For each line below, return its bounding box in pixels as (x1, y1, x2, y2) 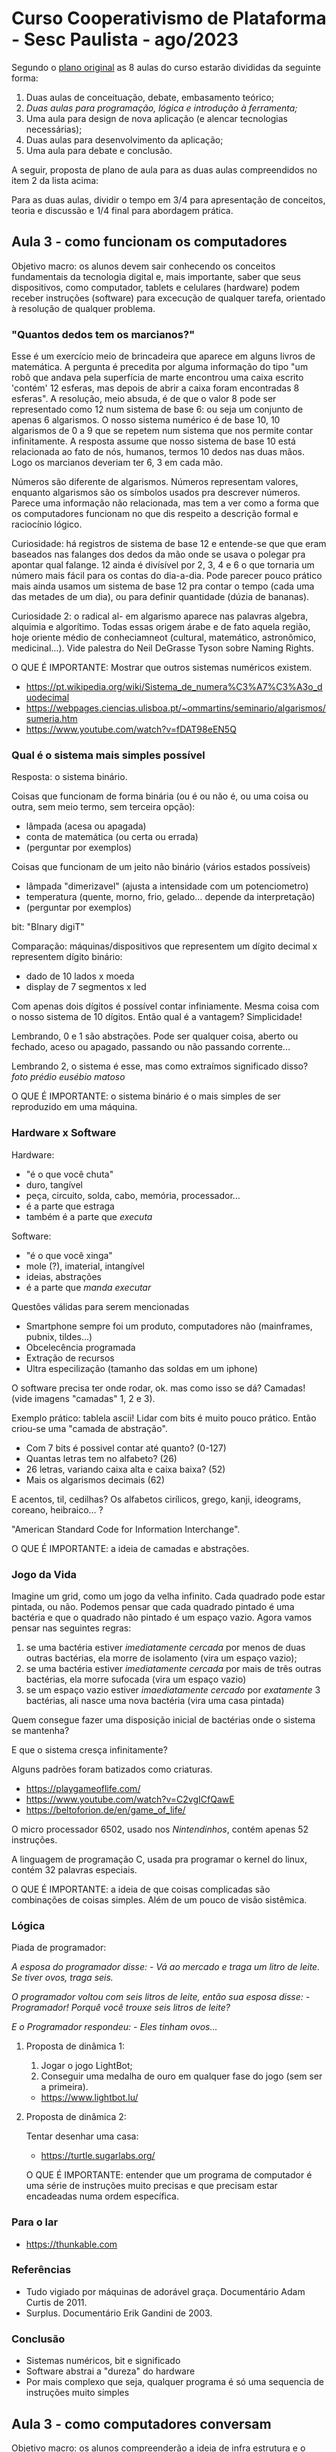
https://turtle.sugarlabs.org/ (40, 2150, 156, 2162)
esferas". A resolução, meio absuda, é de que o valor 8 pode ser (11, 393, 277, 405)
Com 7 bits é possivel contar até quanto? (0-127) (25, 1442, 227, 1454)
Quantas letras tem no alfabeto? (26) (25, 1452, 178, 1464)
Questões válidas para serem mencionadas (11, 1300, 190, 1312)
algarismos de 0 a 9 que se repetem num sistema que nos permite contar (11, 425, 314, 437)
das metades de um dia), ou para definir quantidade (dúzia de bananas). (11, 591, 310, 603)
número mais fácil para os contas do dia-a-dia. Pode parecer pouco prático (11, 570, 323, 582)
